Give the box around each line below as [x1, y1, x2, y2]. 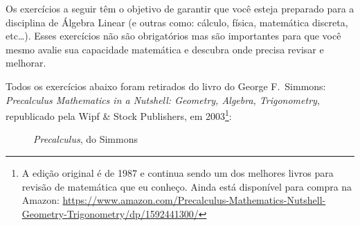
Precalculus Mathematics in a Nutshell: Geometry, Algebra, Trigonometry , [6, 92, 320, 107]
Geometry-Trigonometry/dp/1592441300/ [21, 206, 199, 220]
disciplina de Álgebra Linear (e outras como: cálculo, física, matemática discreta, [6, 15, 348, 29]
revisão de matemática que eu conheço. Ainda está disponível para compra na [21, 179, 352, 193]
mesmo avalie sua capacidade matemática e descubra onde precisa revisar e [6, 42, 324, 56]
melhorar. [6, 55, 46, 70]
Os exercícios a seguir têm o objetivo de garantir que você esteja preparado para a [6, 1, 354, 15]
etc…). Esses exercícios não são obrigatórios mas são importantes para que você [6, 28, 341, 43]
